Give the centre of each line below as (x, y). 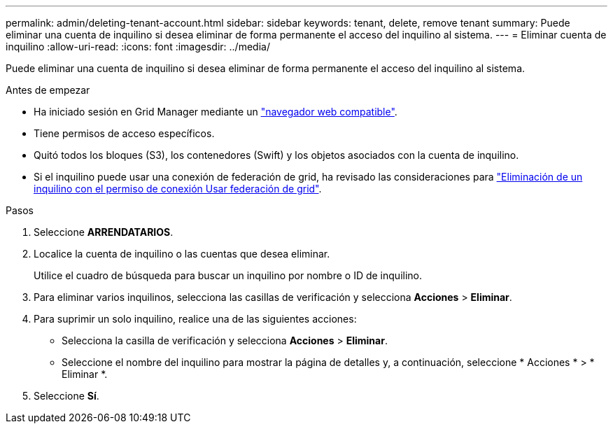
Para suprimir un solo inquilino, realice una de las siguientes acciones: (195, 319)
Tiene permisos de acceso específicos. (124, 133)
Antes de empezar (48, 90)
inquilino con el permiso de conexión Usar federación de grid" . (178, 189)
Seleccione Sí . (66, 396)
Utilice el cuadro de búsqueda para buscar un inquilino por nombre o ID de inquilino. (228, 275)
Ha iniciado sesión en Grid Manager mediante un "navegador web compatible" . (216, 112)
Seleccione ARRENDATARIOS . (104, 232)
